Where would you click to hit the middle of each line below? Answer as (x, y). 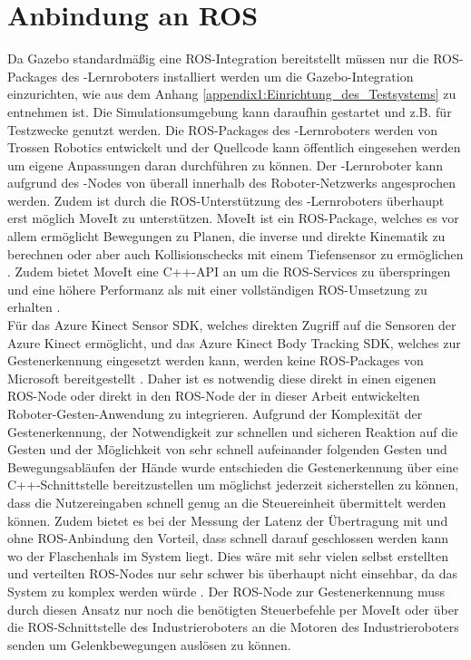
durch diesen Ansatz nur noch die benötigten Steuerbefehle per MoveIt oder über (233, 609)
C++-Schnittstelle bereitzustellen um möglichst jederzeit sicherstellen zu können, (233, 485)
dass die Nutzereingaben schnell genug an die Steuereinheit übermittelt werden (227, 502)
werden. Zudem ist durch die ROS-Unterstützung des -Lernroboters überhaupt (226, 200)
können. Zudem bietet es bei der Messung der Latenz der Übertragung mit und (228, 520)
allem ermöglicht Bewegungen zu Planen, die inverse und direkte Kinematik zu (226, 236)
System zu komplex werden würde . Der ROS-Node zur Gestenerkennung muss (226, 591)
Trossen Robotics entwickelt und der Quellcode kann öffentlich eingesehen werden (234, 147)
